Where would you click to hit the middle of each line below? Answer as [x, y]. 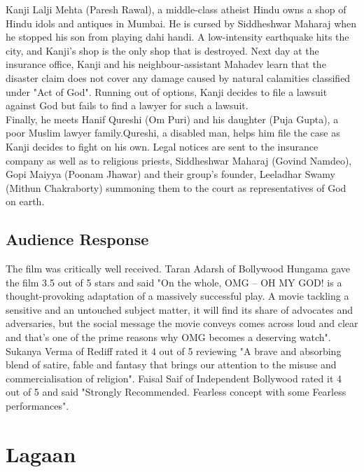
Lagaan [41, 453]
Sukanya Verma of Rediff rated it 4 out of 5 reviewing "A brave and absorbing [174, 350]
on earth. [25, 201]
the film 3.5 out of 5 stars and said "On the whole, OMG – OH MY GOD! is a [174, 282]
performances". [37, 406]
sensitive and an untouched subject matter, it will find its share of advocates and [179, 309]
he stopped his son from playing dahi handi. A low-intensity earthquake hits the [177, 37]
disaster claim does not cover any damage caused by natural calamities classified [178, 77]
